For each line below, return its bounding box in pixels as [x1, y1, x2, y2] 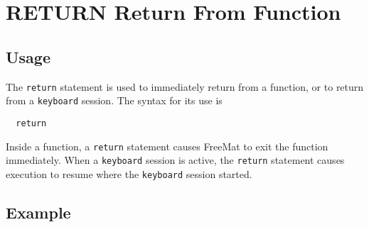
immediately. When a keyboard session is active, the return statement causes [6, 153, 345, 167]
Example [6, 201, 71, 223]
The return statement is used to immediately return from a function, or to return [6, 79, 364, 94]
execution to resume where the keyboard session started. [6, 166, 252, 181]
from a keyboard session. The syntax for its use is [6, 93, 223, 108]
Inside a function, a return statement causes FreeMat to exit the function [6, 138, 328, 153]
